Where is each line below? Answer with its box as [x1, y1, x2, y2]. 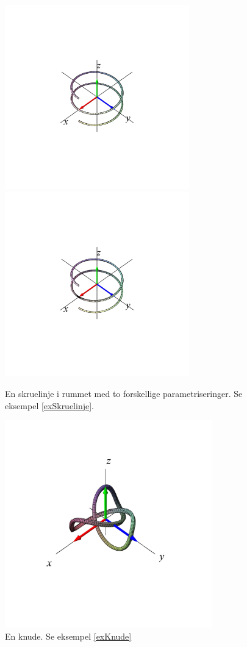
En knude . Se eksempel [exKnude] [5, 629, 132, 642]
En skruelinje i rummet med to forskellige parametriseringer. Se [5, 387, 243, 399]
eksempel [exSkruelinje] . [5, 399, 94, 412]
